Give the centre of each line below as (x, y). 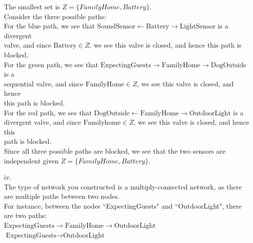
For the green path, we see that (51, 64)
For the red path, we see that (48, 112)
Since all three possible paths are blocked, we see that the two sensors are (115, 150)
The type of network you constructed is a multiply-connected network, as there (123, 186)
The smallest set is (32, 6)
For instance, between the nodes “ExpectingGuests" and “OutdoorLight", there (123, 205)
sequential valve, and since (44, 83)
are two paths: (26, 215)
